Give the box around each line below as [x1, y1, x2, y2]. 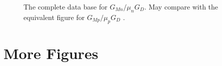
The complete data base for [23, 1, 107, 11]
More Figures [3, 42, 98, 63]
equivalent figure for [23, 11, 85, 22]
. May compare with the [144, 1, 218, 11]
